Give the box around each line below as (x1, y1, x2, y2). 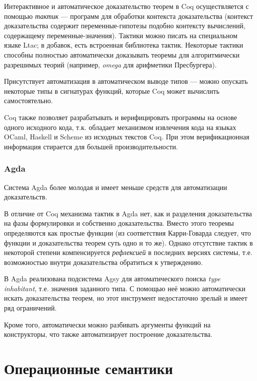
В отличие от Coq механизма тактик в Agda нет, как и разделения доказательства (4, 208, 252, 218)
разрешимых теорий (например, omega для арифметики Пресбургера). (4, 59, 217, 69)
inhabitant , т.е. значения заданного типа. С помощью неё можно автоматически (4, 283, 246, 293)
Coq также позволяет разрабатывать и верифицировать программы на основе (4, 112, 237, 122)
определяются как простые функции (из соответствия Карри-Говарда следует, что (4, 227, 251, 238)
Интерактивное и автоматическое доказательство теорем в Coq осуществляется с (4, 1, 249, 11)
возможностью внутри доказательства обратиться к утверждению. (4, 256, 203, 267)
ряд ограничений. (4, 303, 57, 313)
